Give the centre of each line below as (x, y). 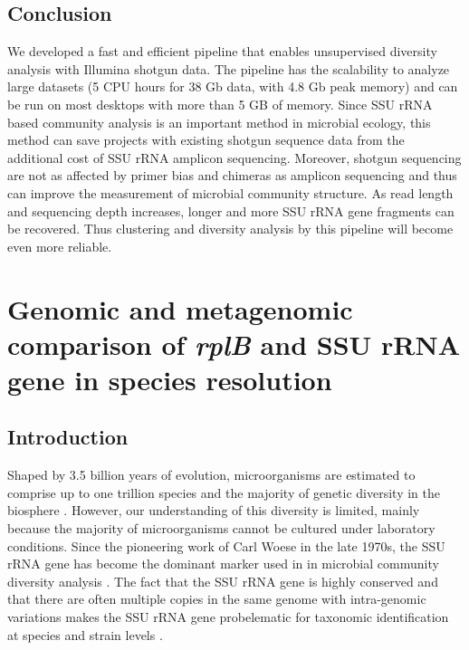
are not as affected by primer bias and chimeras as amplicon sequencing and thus (232, 175)
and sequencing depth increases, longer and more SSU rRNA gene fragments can (231, 210)
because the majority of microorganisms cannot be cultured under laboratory (221, 528)
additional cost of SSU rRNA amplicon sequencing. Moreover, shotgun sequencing (234, 157)
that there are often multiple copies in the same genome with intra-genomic (217, 599)
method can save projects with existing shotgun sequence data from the (206, 140)
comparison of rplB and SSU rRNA (234, 344)
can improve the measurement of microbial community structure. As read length (230, 192)
